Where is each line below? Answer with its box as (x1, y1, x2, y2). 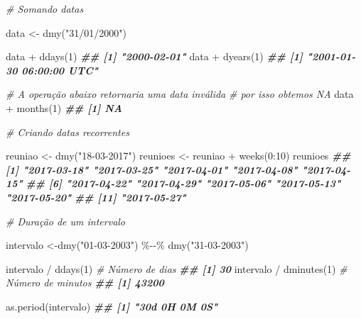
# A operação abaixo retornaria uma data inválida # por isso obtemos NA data (6, 86, 354, 101)
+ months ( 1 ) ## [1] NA (6, 100, 122, 115)
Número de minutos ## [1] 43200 (6, 275, 164, 290)
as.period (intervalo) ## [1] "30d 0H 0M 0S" (6, 298, 218, 313)
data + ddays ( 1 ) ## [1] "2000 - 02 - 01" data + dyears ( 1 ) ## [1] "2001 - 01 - (6, 49, 356, 64)
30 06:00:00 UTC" (6, 62, 99, 77)
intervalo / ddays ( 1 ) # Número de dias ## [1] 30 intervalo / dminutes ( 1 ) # (6, 261, 347, 276)
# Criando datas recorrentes (6, 124, 129, 139)
